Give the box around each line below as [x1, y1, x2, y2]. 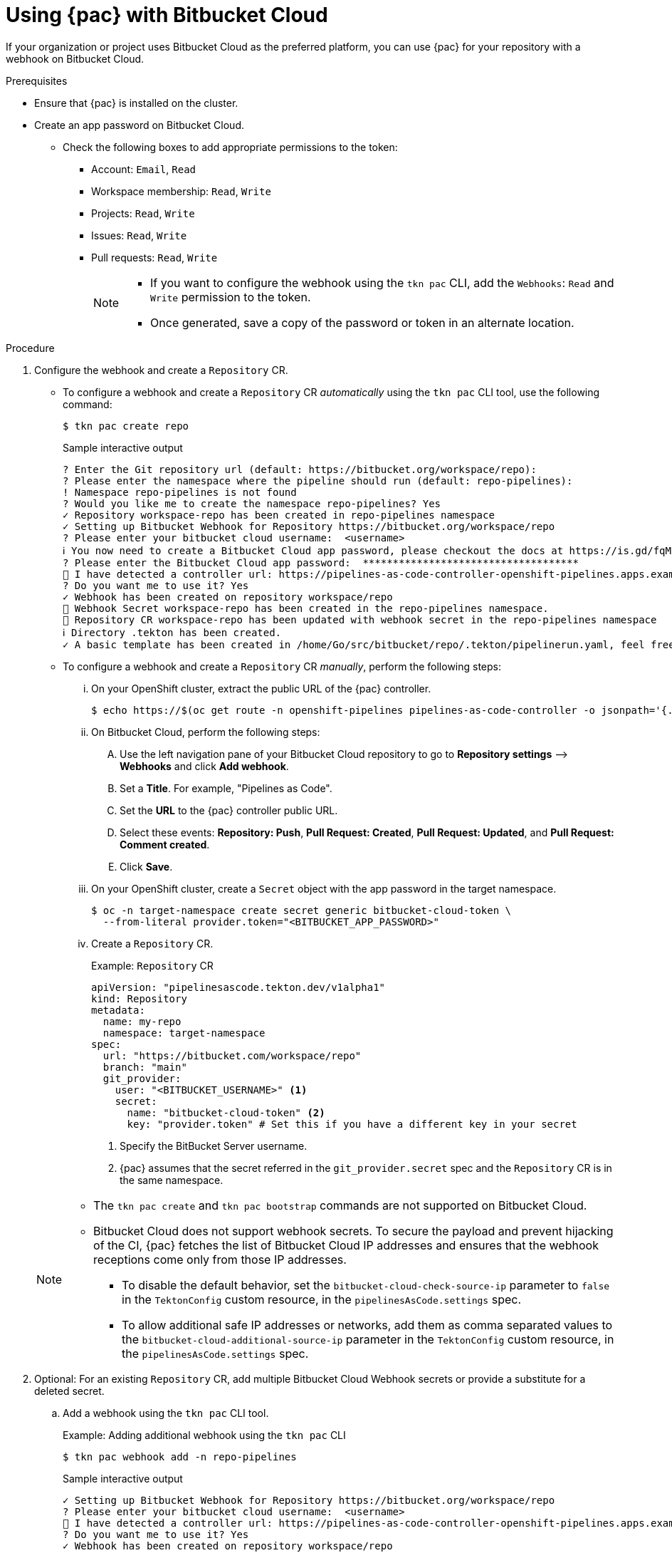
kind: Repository [91, 992, 187, 1004]
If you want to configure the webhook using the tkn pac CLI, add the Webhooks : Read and [150, 275, 614, 290]
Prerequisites [6, 74, 68, 87]
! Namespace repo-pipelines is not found [63, 486, 297, 498]
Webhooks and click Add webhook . [120, 759, 289, 772]
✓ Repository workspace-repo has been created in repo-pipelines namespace [63, 509, 495, 521]
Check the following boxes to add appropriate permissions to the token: [63, 140, 398, 153]
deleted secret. [34, 1384, 105, 1397]
